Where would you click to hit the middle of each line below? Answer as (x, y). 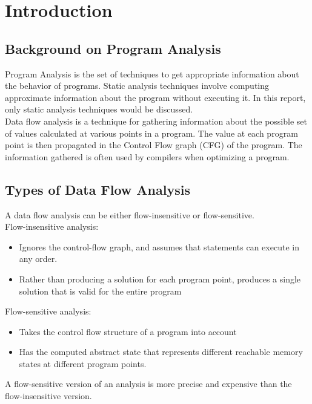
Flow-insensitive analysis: (52, 226)
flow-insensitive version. (48, 396)
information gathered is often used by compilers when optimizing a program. (147, 156)
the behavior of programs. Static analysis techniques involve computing (137, 86)
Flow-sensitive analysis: (48, 311)
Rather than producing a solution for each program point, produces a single (160, 279)
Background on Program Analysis (113, 48)
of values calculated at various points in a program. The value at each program (151, 133)
